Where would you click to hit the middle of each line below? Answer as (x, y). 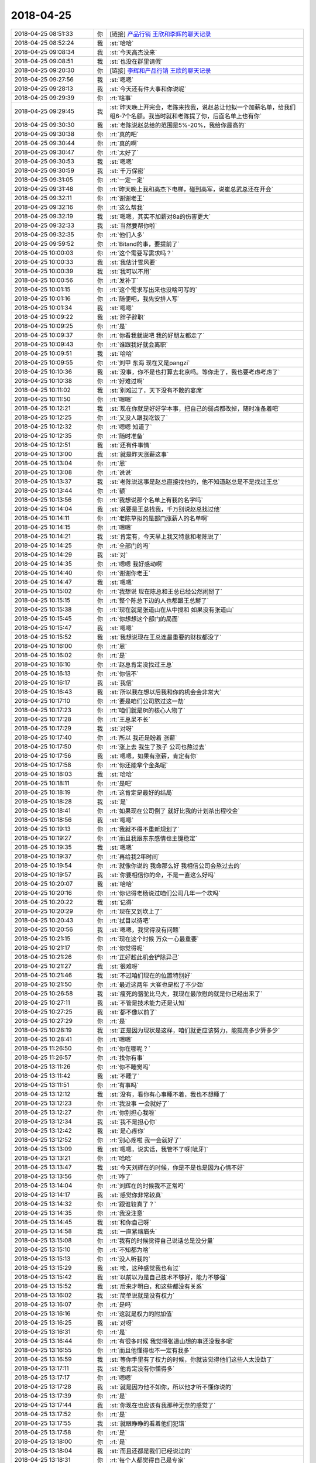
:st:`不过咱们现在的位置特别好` (151, 976)
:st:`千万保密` (127, 171)
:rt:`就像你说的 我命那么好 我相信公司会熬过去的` (176, 866)
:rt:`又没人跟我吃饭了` (139, 417)
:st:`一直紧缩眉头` (133, 1231)
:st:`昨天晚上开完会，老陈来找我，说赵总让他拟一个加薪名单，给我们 (202, 107)
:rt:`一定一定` (127, 180)
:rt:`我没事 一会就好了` (139, 1103)
